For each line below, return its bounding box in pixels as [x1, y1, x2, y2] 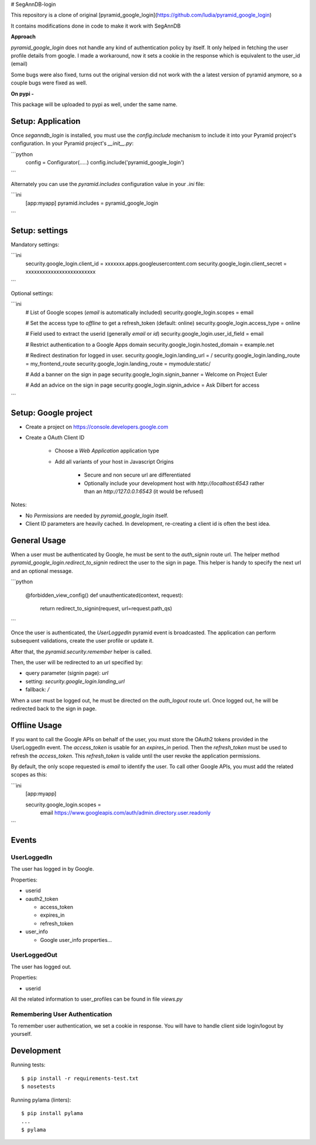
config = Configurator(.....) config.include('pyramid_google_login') [25, 158, 184, 165]
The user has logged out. [11, 963, 71, 970]
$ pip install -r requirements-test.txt [21, 1075, 139, 1082]
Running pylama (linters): [11, 1096, 71, 1103]
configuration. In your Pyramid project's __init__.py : [11, 140, 134, 147]
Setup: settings [11, 225, 68, 235]
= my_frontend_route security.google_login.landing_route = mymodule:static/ [25, 360, 211, 367]
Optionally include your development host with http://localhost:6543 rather [84, 479, 265, 487]
